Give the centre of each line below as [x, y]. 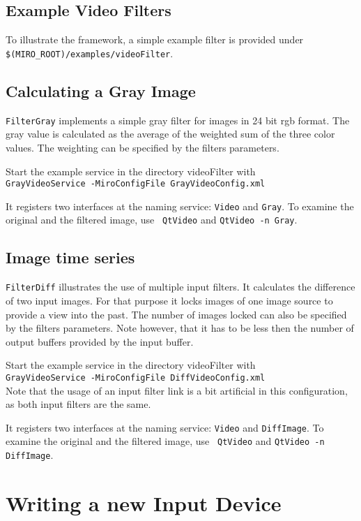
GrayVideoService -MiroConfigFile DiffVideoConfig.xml [136, 377]
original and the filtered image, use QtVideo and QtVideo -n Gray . [152, 220]
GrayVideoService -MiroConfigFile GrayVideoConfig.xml [136, 184]
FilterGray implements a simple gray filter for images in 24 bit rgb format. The [178, 120]
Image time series [70, 257]
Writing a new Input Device [144, 502]
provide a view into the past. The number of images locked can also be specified [176, 314]
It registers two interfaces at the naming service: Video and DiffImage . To [165, 427]
